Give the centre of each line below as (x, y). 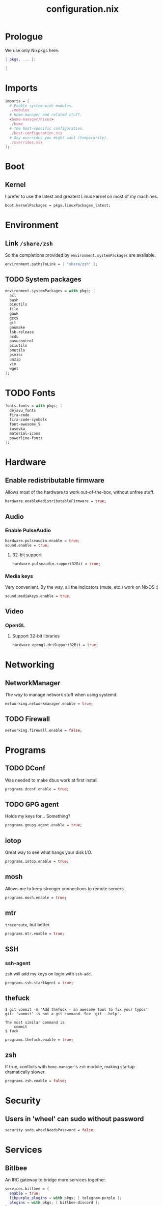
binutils (18, 304)
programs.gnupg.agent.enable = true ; (44, 825)
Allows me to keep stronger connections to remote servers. (65, 888)
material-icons (25, 433)
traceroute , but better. (28, 925)
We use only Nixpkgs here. (32, 50)
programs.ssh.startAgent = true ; (39, 983)
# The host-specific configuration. (47, 128)
